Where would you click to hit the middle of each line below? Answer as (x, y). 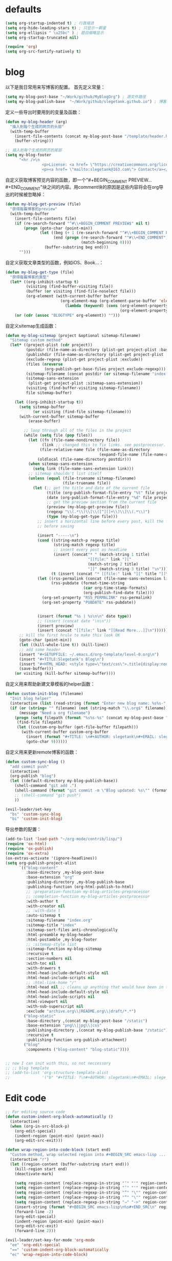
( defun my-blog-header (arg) (36, 122)
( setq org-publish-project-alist (41, 863)
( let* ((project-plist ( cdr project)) (51, 345)
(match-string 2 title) (113, 564)
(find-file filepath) (40, 723)
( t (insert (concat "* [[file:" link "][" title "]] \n (111, 574)
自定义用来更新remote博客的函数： (42, 752)
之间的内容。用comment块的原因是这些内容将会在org (103, 187)
